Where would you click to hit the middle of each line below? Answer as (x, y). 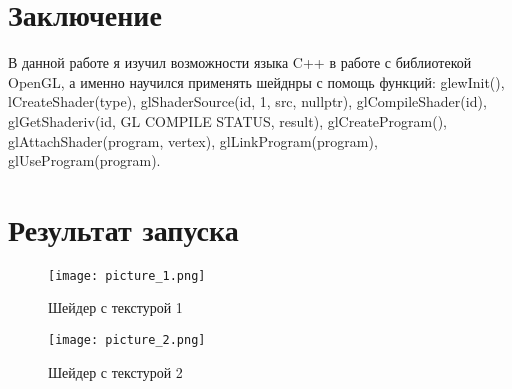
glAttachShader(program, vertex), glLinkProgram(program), (193, 140)
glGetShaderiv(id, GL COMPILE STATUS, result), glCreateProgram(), (228, 120)
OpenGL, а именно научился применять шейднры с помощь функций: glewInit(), (256, 81)
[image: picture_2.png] (127, 340)
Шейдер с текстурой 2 (115, 371)
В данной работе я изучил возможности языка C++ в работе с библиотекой (240, 62)
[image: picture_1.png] (127, 275)
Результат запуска (123, 228)
